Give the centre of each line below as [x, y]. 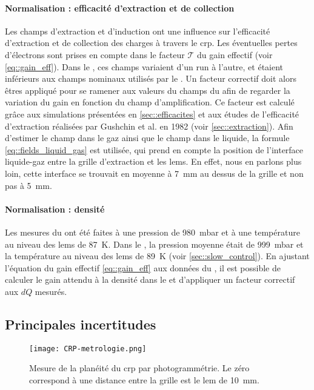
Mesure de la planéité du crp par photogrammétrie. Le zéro [139, 368]
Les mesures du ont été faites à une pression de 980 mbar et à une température [152, 232]
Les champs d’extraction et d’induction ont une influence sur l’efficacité [138, 31]
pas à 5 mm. [28, 185]
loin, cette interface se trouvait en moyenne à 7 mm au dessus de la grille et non [154, 173]
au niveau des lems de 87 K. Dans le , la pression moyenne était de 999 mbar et [154, 244]
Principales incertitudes [81, 324]
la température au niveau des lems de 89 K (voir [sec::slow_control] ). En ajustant [157, 256]
